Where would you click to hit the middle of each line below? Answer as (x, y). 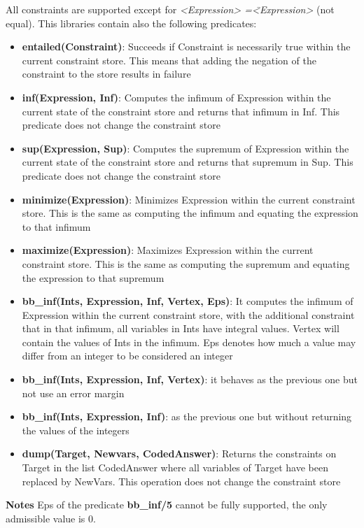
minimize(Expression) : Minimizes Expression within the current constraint (189, 199)
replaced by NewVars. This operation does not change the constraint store (181, 481)
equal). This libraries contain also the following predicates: (131, 23)
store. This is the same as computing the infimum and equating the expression (190, 213)
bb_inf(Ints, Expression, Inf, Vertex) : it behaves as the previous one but (190, 379)
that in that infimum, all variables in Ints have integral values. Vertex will (181, 328)
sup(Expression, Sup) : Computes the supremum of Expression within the (185, 148)
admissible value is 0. (51, 518)
